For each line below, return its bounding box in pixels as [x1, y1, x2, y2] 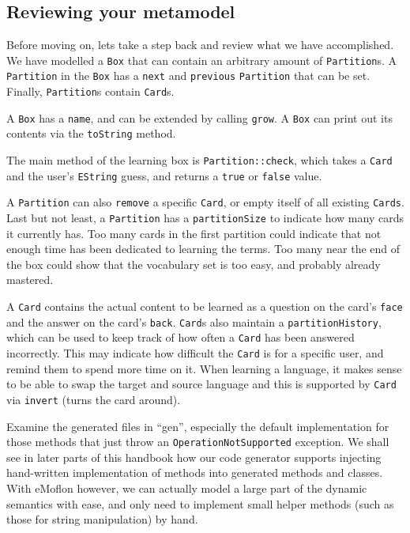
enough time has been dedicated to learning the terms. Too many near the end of [6, 240, 401, 257]
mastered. [6, 271, 54, 288]
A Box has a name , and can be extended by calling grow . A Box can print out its [6, 109, 393, 126]
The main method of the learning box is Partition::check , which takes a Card [6, 152, 393, 168]
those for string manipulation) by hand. [6, 511, 198, 527]
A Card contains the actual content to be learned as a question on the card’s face [6, 298, 403, 315]
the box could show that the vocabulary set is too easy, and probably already [6, 255, 381, 272]
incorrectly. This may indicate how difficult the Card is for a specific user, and [6, 345, 384, 361]
